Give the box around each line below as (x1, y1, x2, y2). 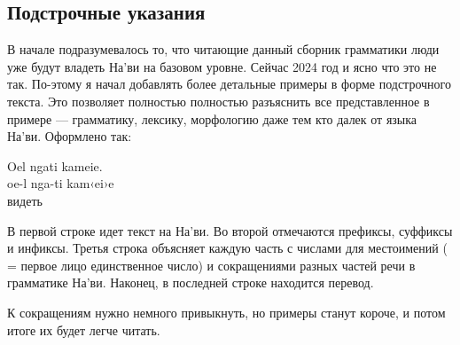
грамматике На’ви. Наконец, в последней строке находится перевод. (7, 273, 374, 292)
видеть (7, 191, 43, 209)
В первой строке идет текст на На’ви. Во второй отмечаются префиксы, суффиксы (7, 221, 453, 239)
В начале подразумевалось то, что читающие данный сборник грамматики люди (7, 40, 440, 59)
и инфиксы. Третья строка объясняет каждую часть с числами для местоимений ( (7, 239, 448, 257)
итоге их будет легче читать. (7, 320, 160, 339)
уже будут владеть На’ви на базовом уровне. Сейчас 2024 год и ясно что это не (7, 57, 437, 75)
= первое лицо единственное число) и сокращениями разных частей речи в (7, 255, 416, 274)
